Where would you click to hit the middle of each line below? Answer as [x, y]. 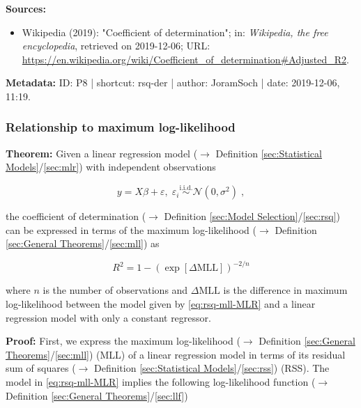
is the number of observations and [115, 290]
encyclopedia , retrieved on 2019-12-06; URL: [116, 46]
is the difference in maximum [285, 290]
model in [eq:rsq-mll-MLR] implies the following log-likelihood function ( [161, 382]
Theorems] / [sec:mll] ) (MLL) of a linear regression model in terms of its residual [176, 354]
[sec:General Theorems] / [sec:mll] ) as [83, 243]
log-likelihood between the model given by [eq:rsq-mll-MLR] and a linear [161, 304]
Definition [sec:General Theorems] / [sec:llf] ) [97, 395]
